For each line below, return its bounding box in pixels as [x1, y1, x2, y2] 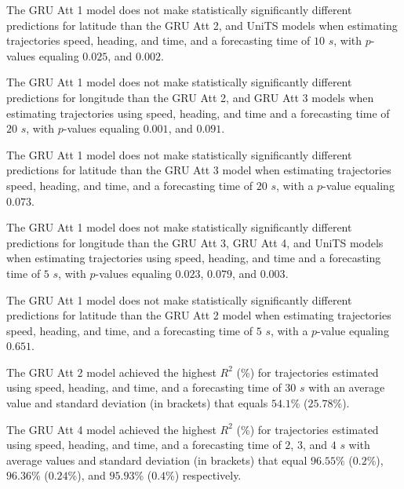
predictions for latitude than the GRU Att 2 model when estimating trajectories [6, 307, 391, 323]
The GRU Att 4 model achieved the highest [6, 421, 217, 437]
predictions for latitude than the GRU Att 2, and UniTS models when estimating [6, 16, 398, 33]
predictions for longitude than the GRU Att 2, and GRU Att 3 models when [6, 89, 374, 105]
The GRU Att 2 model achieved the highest [6, 363, 217, 380]
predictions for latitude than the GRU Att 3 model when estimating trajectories [6, 162, 391, 178]
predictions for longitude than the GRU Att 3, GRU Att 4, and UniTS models [6, 234, 384, 250]
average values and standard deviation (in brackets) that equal [6, 451, 308, 468]
